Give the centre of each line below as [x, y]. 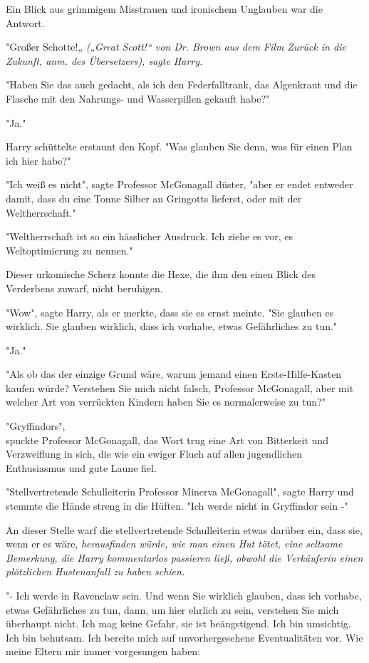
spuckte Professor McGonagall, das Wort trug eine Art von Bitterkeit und [167, 440]
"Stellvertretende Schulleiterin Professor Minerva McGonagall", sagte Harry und [180, 492]
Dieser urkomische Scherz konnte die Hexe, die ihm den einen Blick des [161, 274]
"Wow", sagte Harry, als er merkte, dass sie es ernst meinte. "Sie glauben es [170, 312]
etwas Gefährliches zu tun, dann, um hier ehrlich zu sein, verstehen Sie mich [172, 609]
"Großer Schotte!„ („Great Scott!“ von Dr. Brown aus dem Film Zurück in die [176, 47]
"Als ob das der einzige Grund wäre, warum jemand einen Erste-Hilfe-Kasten [174, 374]
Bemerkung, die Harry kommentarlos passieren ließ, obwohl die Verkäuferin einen [184, 557]
